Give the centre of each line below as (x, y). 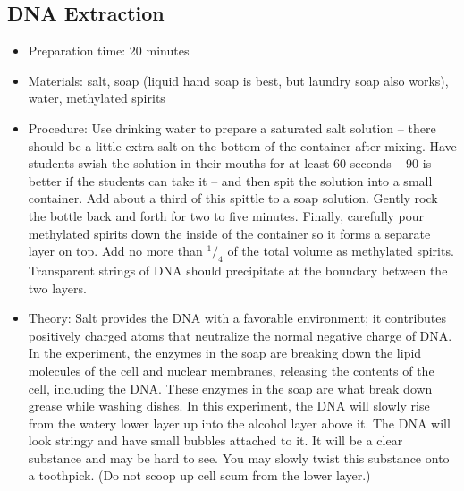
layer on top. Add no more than (115, 251)
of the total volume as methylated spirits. (341, 251)
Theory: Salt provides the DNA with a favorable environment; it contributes (237, 318)
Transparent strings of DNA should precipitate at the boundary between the (238, 270)
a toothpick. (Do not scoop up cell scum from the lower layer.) (199, 475)
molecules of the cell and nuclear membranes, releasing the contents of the (231, 370)
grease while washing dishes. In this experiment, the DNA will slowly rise (229, 406)
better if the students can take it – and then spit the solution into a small (230, 180)
